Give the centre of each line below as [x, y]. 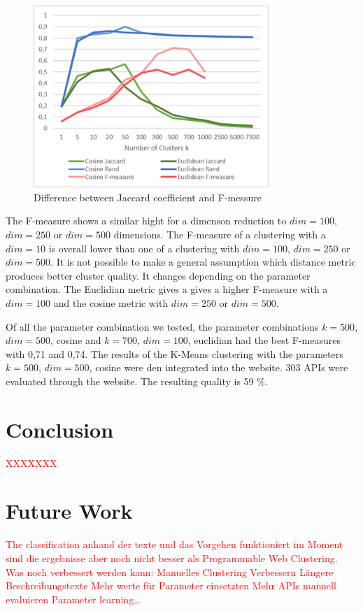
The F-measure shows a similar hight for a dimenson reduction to [146, 221]
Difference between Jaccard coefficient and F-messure [148, 197]
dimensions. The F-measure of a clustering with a [220, 235]
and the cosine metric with [111, 303]
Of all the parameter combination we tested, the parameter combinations [162, 326]
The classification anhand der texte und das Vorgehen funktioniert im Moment [175, 544]
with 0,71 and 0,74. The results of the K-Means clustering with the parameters [175, 353]
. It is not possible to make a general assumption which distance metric [203, 262]
